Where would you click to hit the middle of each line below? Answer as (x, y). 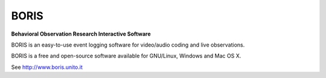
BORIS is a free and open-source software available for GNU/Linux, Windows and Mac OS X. (126, 56)
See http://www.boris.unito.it (47, 67)
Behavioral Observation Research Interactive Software (81, 34)
